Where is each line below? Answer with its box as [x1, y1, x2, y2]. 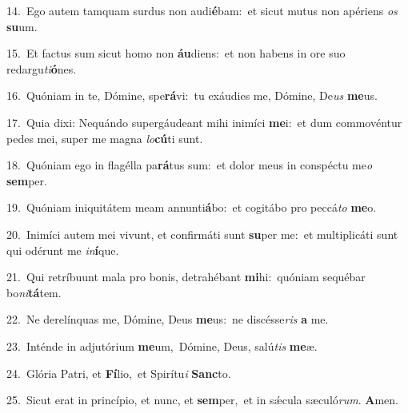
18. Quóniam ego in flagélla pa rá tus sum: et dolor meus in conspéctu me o [6, 157, 373, 173]
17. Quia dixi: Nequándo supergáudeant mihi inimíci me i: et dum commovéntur [6, 113, 402, 130]
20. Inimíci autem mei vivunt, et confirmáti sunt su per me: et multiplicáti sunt [6, 225, 398, 242]
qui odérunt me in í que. [6, 241, 119, 258]
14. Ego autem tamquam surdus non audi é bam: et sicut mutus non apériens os [6, 2, 398, 18]
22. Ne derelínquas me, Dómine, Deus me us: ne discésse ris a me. [6, 311, 329, 328]
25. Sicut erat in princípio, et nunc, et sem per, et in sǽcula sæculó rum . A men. [6, 391, 398, 408]
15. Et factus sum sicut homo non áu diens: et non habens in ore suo [6, 45, 346, 62]
